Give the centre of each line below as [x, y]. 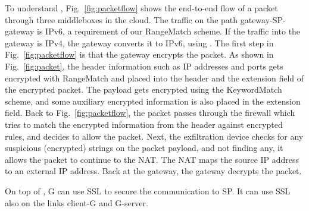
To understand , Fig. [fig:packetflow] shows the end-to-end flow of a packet [141, 8]
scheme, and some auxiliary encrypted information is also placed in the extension [153, 101]
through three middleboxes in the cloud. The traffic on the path [121, 19]
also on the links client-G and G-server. [77, 202]
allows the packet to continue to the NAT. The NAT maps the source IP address [152, 159]
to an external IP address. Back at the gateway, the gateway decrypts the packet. [153, 171]
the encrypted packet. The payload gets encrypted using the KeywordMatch [143, 89]
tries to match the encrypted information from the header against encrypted [144, 124]
